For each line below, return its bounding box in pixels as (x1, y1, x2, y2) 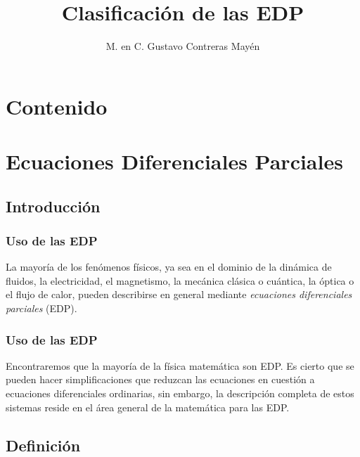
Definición (6, 434, 81, 456)
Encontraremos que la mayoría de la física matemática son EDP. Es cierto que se (6, 358, 354, 373)
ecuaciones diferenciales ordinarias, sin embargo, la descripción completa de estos (6, 386, 354, 401)
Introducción (6, 195, 101, 217)
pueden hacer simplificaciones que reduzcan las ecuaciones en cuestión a (6, 372, 315, 387)
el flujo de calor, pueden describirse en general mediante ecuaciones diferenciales (6, 287, 352, 302)
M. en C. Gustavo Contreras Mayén (105, 39, 260, 53)
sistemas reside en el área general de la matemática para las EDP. (6, 399, 290, 414)
